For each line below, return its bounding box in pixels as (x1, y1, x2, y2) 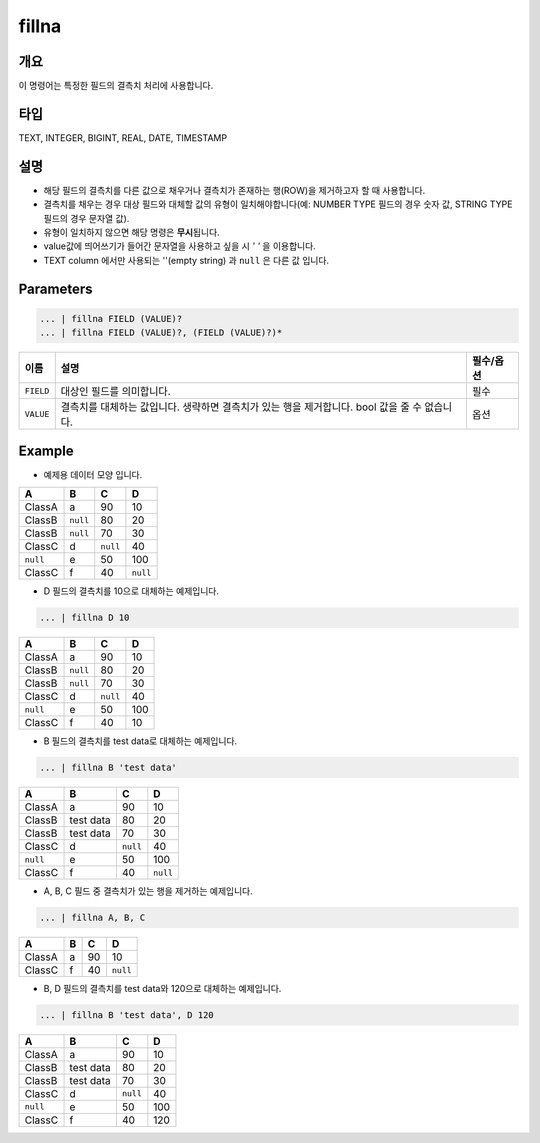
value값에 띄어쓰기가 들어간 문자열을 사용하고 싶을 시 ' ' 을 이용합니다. (43, 240, 317, 252)
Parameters (18, 280, 93, 297)
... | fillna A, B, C (39, 912, 146, 924)
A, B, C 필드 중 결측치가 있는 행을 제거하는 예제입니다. (43, 885, 254, 897)
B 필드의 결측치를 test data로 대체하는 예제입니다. (43, 735, 238, 747)
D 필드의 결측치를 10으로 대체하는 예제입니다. (43, 585, 220, 597)
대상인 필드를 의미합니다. (60, 385, 171, 399)
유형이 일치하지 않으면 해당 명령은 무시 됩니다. (43, 226, 220, 239)
